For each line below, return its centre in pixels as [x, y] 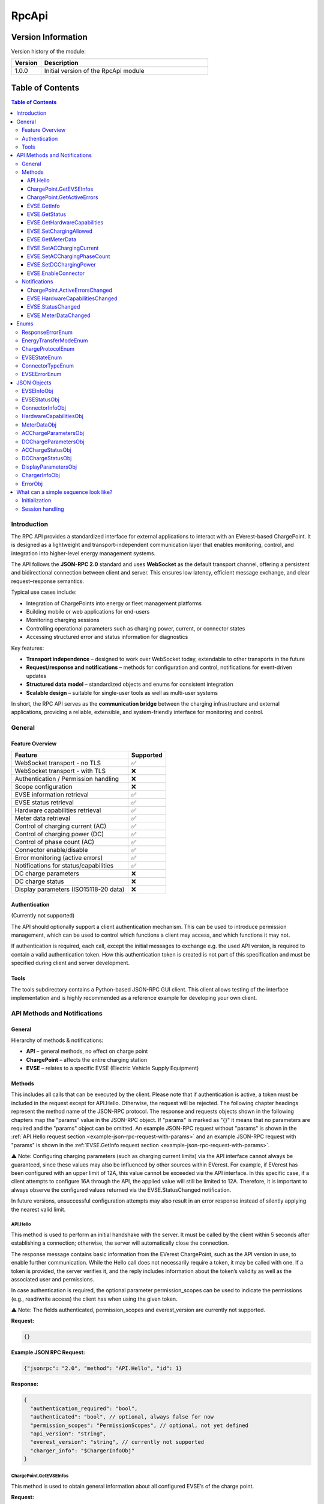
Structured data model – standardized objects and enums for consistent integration [130, 684]
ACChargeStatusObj [46, 450]
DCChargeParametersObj [53, 442]
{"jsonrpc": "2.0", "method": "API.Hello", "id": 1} [103, 1368]
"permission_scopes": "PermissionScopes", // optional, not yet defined [139, 1425]
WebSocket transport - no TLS [58, 763]
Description [61, 63]
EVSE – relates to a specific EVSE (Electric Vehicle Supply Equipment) [112, 1068]
